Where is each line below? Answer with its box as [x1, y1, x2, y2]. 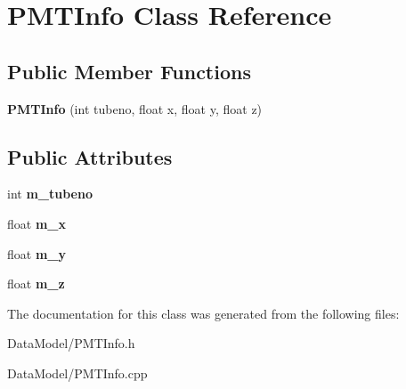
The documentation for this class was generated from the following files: [7, 304, 400, 322]
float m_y [7, 244, 66, 263]
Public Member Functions [7, 57, 251, 85]
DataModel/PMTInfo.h [7, 334, 135, 353]
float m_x [7, 214, 66, 232]
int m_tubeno [7, 184, 93, 203]
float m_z [7, 274, 65, 293]
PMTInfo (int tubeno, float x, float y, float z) [7, 99, 263, 118]
